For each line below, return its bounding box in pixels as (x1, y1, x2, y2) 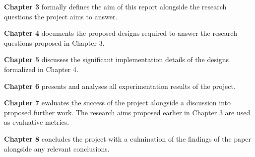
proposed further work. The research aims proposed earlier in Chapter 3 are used (4, 107, 251, 117)
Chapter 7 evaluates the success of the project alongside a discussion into (4, 97, 231, 108)
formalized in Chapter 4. (4, 64, 78, 74)
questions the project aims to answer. (4, 11, 118, 21)
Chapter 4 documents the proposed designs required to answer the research (4, 28, 237, 38)
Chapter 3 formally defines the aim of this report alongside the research (4, 1, 227, 11)
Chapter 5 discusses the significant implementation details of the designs (4, 54, 229, 65)
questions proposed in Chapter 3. (4, 37, 105, 48)
